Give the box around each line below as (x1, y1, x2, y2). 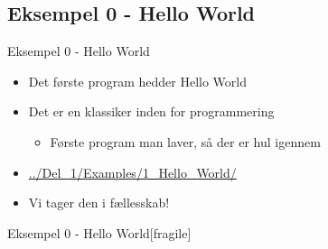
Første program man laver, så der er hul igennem (50, 132, 321, 151)
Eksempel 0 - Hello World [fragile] (7, 223, 192, 242)
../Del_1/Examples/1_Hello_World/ (28, 162, 237, 181)
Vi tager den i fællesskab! (28, 193, 170, 212)
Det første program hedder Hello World (28, 71, 248, 90)
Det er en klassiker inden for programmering (28, 102, 275, 121)
